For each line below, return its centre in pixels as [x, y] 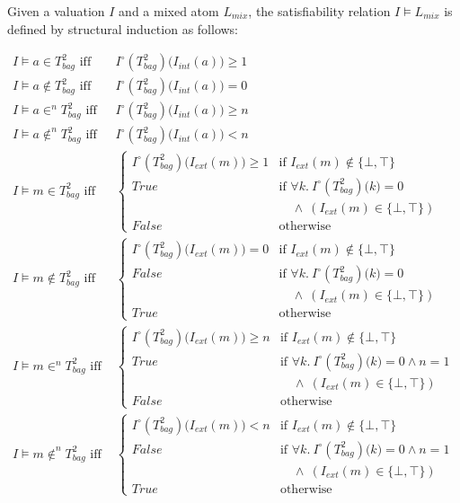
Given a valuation [56, 11]
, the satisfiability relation [319, 11]
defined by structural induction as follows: [123, 28]
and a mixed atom [169, 11]
